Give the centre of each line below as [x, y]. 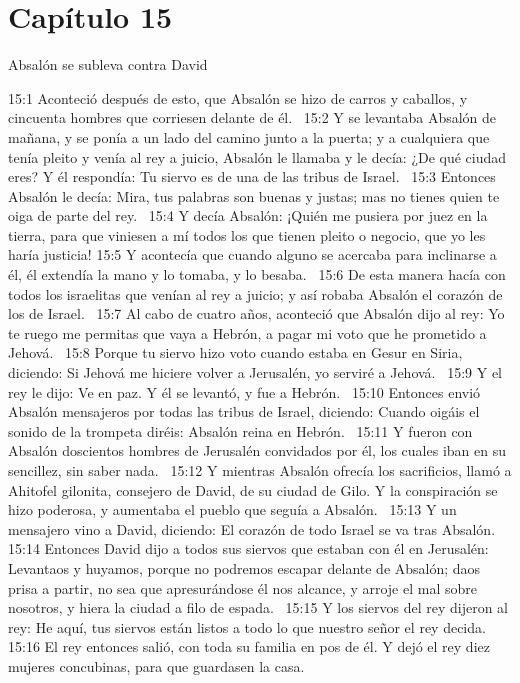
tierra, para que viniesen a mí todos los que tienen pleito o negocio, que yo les [247, 234]
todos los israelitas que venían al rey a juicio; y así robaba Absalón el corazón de [255, 293]
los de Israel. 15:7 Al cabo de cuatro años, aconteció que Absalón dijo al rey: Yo [256, 313]
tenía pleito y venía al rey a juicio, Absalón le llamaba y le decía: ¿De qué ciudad [257, 156]
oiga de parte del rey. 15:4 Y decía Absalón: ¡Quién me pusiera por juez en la [248, 215]
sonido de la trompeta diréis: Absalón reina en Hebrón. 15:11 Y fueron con [240, 430]
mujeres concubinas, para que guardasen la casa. [156, 665]
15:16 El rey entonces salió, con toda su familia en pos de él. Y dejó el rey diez [249, 646]
